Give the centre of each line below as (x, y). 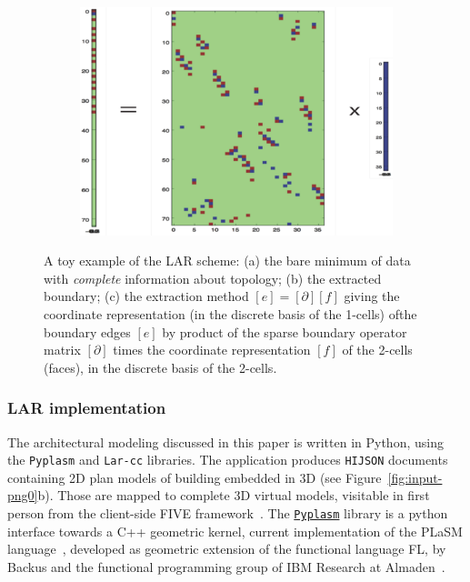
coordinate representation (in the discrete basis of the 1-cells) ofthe (230, 313)
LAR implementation (87, 408)
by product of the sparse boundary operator (285, 331)
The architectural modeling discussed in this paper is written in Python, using (225, 442)
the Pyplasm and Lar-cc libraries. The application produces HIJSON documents (228, 460)
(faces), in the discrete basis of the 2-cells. (160, 367)
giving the (372, 296)
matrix (62, 350)
